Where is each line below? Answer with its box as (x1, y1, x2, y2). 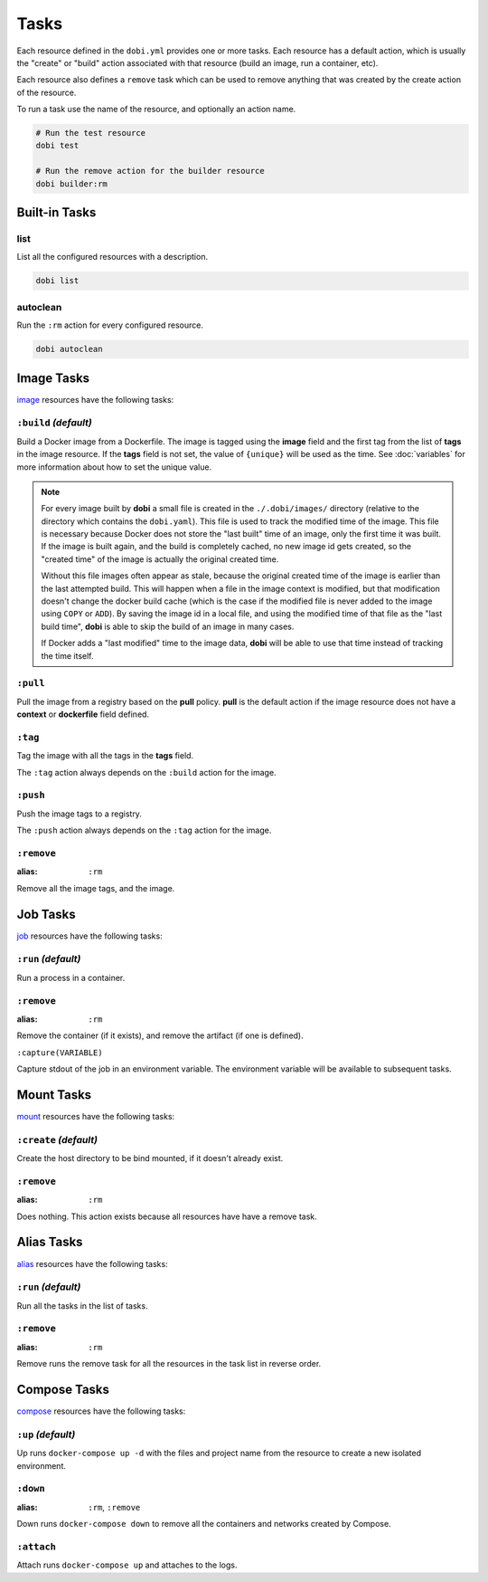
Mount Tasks (16, 1087, 92, 1102)
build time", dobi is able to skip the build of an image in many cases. (41, 621, 295, 632)
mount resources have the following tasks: (16, 1111, 175, 1121)
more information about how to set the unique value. (16, 462, 212, 472)
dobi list (35, 276, 80, 286)
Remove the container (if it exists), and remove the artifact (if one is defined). (16, 1030, 305, 1041)
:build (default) (16, 416, 92, 429)
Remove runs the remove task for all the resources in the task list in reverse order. (16, 1358, 322, 1369)
